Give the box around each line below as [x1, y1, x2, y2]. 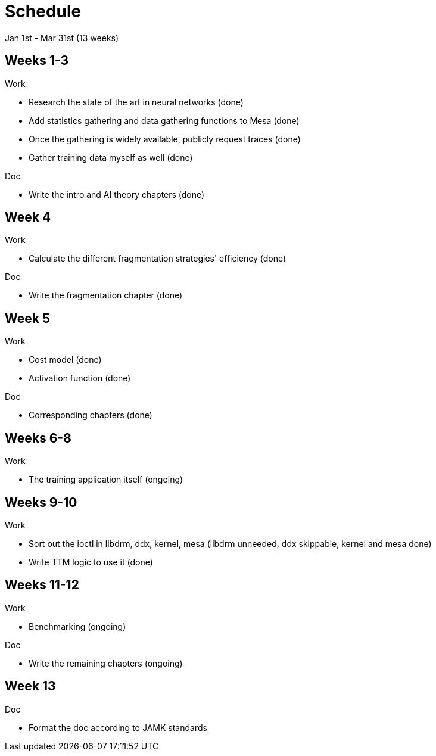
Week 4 [5, 210, 51, 225]
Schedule [5, 1, 82, 21]
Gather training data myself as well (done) [29, 152, 193, 163]
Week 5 [5, 310, 50, 326]
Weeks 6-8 [5, 430, 71, 446]
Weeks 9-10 [5, 494, 77, 510]
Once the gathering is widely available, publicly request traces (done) [29, 133, 301, 144]
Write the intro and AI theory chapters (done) [29, 189, 205, 200]
